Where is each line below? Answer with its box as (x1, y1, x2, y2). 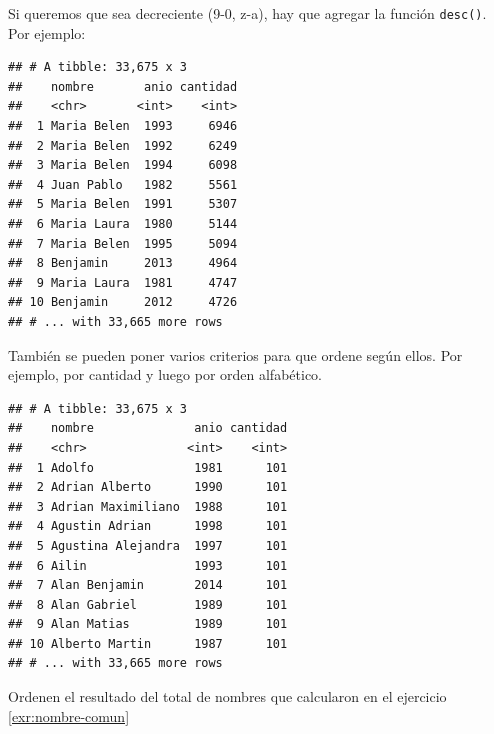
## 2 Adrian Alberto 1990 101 (8, 480, 288, 495)
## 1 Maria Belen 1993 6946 (8, 119, 238, 134)
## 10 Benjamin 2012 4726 (8, 295, 238, 310)
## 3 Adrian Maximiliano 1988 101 (8, 499, 288, 514)
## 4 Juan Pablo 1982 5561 (8, 177, 238, 192)
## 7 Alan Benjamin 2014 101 (8, 578, 288, 593)
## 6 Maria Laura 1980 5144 (8, 217, 238, 231)
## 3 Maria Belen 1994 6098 (8, 158, 238, 173)
